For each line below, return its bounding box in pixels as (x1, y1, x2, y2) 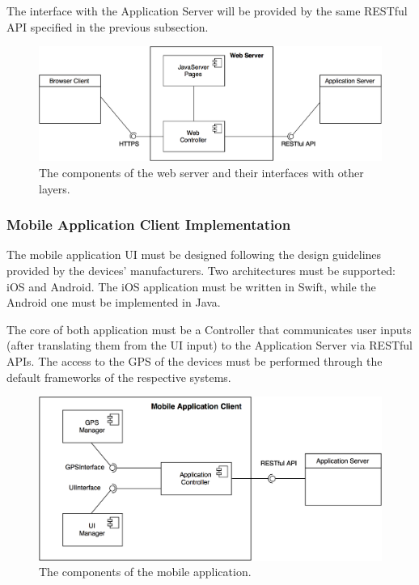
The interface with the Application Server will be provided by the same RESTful (6, 2, 408, 19)
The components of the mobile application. (39, 563, 252, 580)
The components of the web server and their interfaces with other (39, 163, 364, 180)
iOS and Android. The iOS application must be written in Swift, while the (6, 278, 376, 295)
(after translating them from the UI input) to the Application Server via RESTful (6, 337, 413, 354)
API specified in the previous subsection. (6, 18, 209, 35)
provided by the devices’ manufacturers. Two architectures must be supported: (6, 261, 396, 278)
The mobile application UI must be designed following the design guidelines (6, 246, 382, 263)
